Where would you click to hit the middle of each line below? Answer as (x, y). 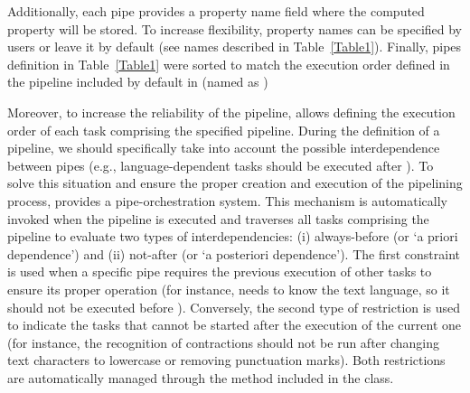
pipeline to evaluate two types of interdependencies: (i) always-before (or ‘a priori (233, 236)
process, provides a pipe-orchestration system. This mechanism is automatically (227, 200)
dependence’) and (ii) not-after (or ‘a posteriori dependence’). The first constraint (234, 253)
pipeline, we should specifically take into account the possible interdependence (224, 148)
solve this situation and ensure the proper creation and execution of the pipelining (235, 183)
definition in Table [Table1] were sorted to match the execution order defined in (229, 64)
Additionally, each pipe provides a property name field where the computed (216, 11)
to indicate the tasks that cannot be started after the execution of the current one (235, 325)
